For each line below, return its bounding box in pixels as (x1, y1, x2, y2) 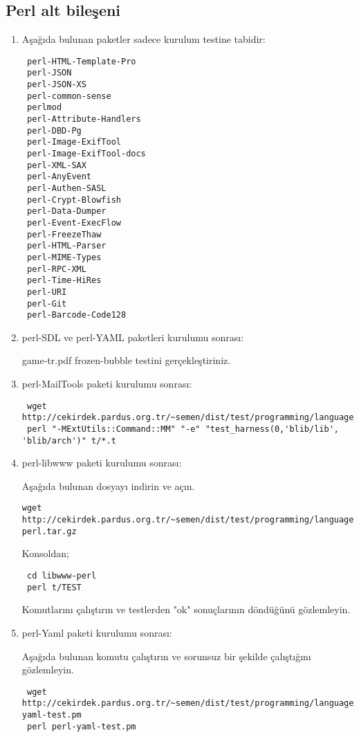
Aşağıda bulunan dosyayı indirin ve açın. (21, 478, 195, 493)
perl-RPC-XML (26, 264, 86, 274)
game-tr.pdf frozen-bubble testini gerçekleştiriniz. (21, 353, 231, 367)
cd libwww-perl (26, 571, 97, 581)
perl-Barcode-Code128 (26, 310, 127, 320)
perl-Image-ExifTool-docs (26, 149, 146, 159)
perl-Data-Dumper (26, 206, 107, 217)
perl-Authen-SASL (26, 183, 107, 194)
